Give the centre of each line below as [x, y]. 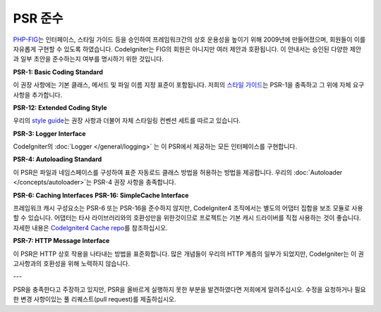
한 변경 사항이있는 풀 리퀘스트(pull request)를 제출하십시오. [95, 299]
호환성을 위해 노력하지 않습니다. [87, 263]
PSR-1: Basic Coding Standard [58, 72]
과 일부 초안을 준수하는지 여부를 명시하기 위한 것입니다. [88, 59]
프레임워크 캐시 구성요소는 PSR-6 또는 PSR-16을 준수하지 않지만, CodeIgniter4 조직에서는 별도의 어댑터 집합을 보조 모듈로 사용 [188, 208]
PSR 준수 [38, 18]
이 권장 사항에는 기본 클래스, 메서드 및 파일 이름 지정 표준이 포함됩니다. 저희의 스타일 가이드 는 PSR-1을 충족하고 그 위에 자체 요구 [189, 85]
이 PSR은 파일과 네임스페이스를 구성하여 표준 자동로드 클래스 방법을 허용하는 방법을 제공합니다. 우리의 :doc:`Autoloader [178, 172]
